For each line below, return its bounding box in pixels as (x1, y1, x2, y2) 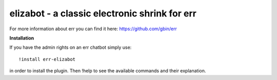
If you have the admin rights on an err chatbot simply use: (9, 44, 132, 51)
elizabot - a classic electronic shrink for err (9, 8, 197, 19)
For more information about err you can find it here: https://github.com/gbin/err (9, 26, 177, 32)
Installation (9, 35, 34, 41)
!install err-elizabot (18, 56, 76, 62)
